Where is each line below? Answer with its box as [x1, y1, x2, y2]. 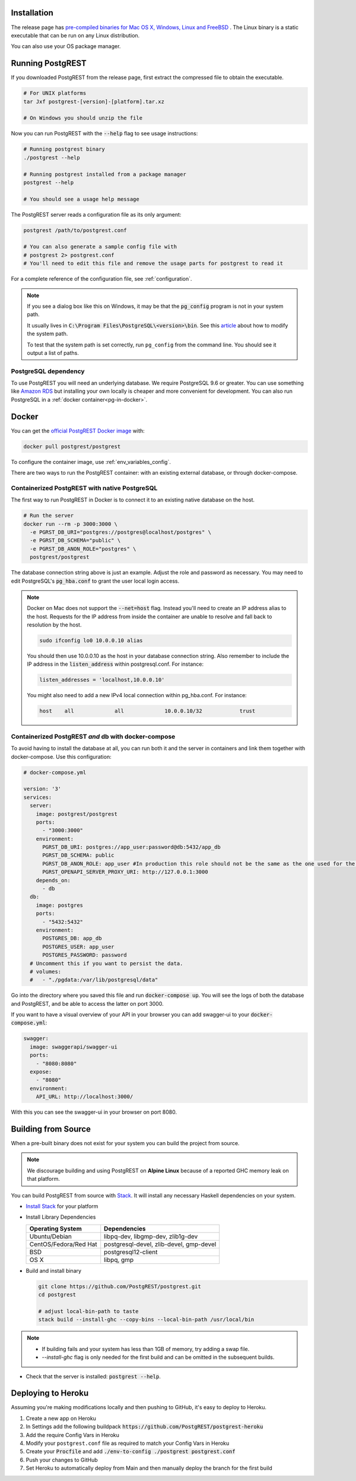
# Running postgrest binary [23, 146, 105, 152]
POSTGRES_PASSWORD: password [42, 952, 127, 958]
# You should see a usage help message [23, 196, 139, 202]
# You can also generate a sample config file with [23, 243, 177, 250]
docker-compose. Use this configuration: [11, 753, 112, 760]
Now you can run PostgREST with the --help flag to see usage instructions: [11, 130, 198, 137]
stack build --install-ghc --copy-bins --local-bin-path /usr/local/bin [38, 1316, 255, 1323]
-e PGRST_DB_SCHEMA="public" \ [30, 537, 121, 544]
